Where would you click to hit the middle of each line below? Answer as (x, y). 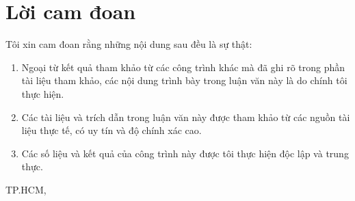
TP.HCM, (26, 189)
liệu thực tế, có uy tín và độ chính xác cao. (111, 130)
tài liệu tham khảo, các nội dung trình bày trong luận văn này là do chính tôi (184, 80)
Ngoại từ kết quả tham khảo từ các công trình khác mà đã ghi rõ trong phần (183, 67)
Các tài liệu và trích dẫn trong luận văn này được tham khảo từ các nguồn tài (186, 117)
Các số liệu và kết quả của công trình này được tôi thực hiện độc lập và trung (185, 153)
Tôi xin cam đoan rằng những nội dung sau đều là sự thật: (129, 44)
